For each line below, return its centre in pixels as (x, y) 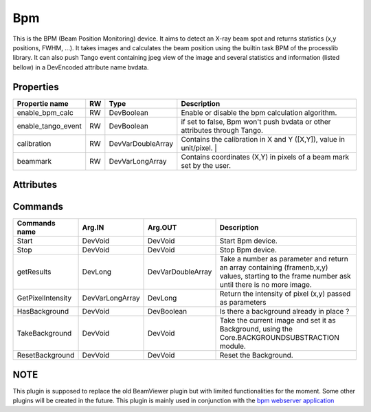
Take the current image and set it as (278, 321)
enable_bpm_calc (45, 112)
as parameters (243, 303)
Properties (36, 87)
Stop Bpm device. (248, 250)
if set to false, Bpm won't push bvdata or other (256, 122)
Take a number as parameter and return (284, 259)
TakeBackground (44, 334)
